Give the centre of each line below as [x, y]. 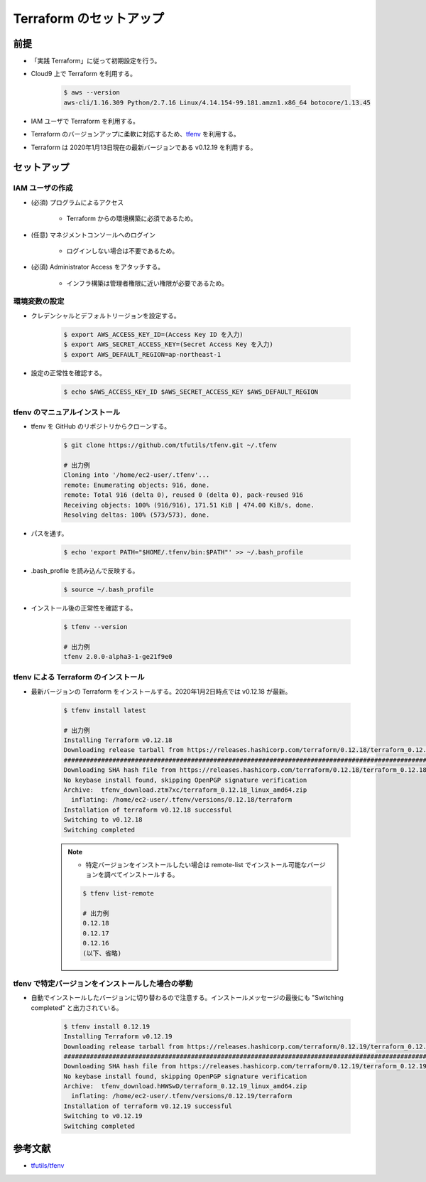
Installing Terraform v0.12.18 [118, 740]
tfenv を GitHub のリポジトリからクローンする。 [100, 426]
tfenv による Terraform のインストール [79, 677]
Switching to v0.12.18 [103, 820]
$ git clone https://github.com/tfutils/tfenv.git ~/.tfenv [170, 445]
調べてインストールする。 [141, 875]
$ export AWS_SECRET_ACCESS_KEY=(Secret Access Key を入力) [168, 344]
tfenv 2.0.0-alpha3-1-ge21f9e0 [118, 657]
